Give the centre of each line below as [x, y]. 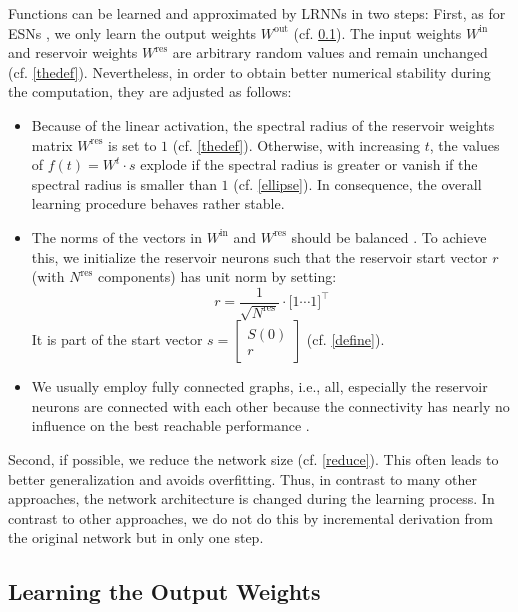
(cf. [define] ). [345, 339]
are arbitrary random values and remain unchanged [330, 52]
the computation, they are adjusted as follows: [150, 91]
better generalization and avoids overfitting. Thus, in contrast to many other [243, 478]
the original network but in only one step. [136, 537]
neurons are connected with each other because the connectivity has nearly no [270, 405]
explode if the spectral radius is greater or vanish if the [309, 164]
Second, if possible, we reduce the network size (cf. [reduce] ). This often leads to [253, 458]
